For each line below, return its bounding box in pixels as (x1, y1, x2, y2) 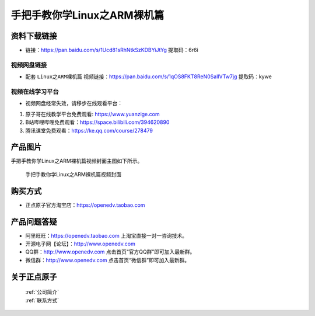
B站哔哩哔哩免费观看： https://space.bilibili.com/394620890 (25, 119, 170, 126)
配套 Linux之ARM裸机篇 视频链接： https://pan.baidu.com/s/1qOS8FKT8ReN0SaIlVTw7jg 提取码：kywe (25, 73, 272, 80)
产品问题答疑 (10, 217, 57, 227)
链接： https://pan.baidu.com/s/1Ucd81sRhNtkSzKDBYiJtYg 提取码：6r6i (25, 47, 198, 54)
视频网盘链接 (10, 61, 47, 69)
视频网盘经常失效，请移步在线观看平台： (25, 100, 123, 107)
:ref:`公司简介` (25, 289, 60, 296)
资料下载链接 (10, 31, 57, 41)
